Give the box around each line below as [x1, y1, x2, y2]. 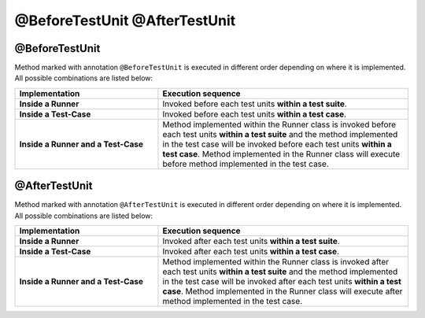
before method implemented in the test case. [162, 158, 330, 169]
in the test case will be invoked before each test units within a [162, 139, 393, 150]
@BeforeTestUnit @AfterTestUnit [14, 12, 236, 29]
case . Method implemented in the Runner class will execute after [162, 286, 403, 297]
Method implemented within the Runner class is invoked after [162, 257, 390, 268]
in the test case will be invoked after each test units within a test [162, 276, 401, 287]
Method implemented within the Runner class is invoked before [162, 119, 397, 130]
